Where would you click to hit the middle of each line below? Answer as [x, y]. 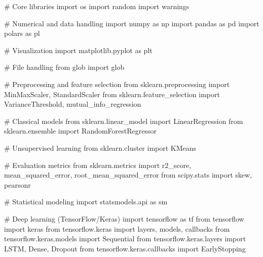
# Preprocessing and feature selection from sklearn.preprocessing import [117, 84]
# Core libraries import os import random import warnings [97, 6]
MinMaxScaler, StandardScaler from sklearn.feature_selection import [112, 94]
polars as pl [22, 33]
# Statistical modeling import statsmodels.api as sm [86, 202]
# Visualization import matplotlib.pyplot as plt [78, 50]
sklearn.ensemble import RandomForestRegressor [81, 131]
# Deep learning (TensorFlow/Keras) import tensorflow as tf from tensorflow [124, 218]
